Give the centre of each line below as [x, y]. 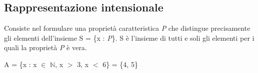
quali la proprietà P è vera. [45, 47]
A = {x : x [20, 64]
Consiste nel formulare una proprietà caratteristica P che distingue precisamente [127, 28]
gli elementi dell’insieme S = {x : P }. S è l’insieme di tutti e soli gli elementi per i [129, 37]
